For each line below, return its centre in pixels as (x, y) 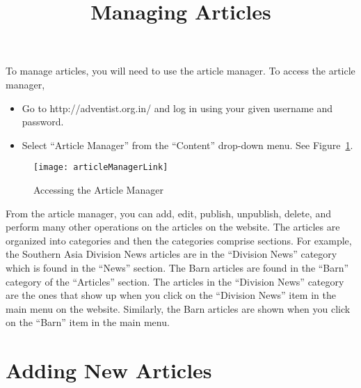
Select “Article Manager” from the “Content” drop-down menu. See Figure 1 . (187, 145)
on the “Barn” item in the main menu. (88, 322)
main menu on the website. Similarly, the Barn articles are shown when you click (178, 308)
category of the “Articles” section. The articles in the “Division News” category (175, 281)
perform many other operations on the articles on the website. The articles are (173, 227)
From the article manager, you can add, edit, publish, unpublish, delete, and (168, 213)
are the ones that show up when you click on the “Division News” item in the (171, 295)
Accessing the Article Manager (98, 189)
